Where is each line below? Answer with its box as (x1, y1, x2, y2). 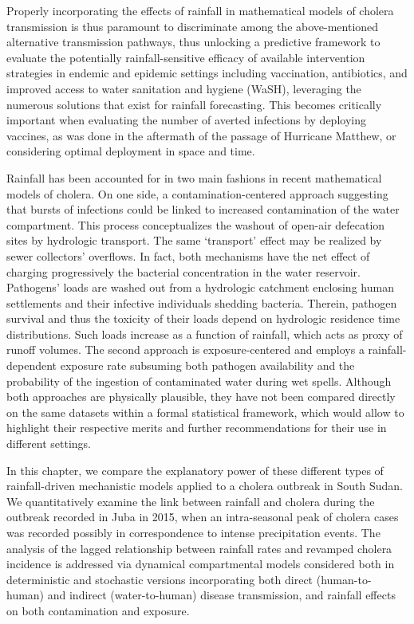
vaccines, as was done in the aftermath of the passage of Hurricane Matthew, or (6, 127, 396, 143)
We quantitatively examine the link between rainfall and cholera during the (6, 493, 375, 509)
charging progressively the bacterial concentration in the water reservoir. (6, 263, 361, 280)
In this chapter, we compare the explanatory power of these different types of (6, 461, 384, 478)
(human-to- (316, 571, 372, 587)
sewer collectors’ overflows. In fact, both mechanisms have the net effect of (6, 247, 370, 264)
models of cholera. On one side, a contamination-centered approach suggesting (6, 185, 388, 202)
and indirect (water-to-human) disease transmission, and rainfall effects (47, 587, 396, 603)
